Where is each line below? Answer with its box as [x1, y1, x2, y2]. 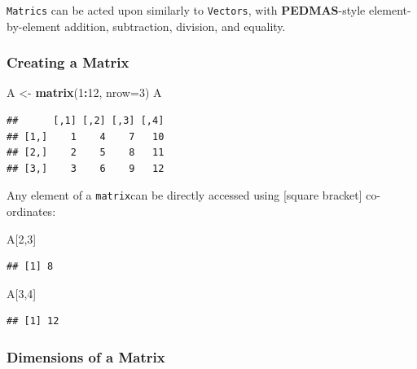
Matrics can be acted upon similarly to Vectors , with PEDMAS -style [7, 2, 366, 18]
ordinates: [7, 203, 56, 220]
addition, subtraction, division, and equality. [64, 17, 286, 34]
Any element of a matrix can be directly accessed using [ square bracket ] [7, 187, 362, 204]
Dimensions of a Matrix [7, 346, 165, 367]
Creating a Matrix [7, 52, 129, 72]
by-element [7, 17, 61, 34]
